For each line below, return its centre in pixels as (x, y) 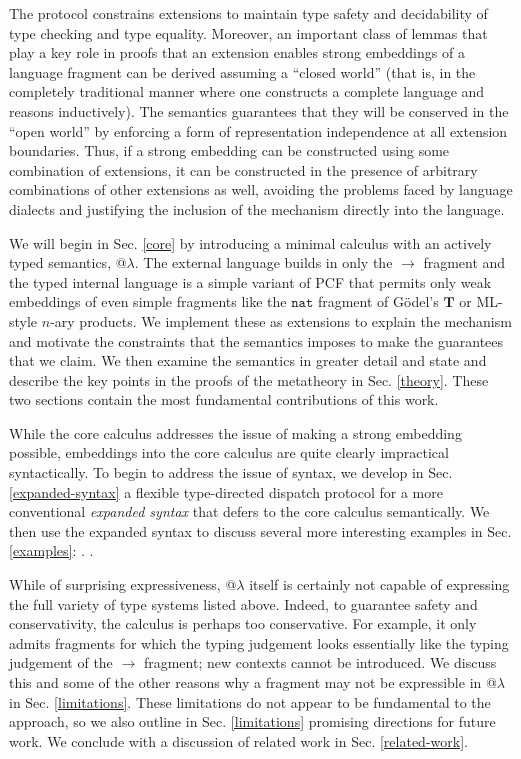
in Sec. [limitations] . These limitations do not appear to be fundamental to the (250, 701)
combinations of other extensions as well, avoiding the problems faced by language (261, 189)
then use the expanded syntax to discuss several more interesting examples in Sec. (260, 530)
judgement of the (61, 662)
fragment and (464, 262)
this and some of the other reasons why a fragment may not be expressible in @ (253, 682)
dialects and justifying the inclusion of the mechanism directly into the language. (257, 208)
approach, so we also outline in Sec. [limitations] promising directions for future (252, 721)
